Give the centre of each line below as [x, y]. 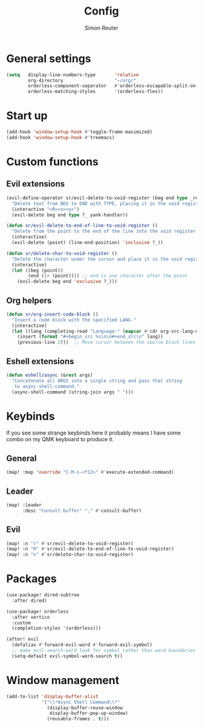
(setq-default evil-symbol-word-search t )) [67, 656]
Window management [63, 680]
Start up [27, 116]
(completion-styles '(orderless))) [56, 628]
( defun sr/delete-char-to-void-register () [62, 253]
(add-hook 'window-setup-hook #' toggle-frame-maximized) [79, 132]
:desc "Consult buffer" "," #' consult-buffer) [82, 511]
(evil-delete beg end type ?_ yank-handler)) [70, 215]
